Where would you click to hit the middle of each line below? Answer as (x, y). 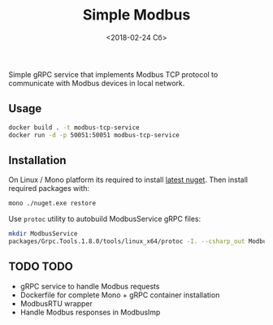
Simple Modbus (136, 15)
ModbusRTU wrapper (56, 303)
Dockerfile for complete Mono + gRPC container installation (120, 295)
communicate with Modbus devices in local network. (97, 83)
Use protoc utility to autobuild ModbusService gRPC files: (105, 219)
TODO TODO (41, 267)
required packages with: (49, 188)
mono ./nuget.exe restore (52, 204)
